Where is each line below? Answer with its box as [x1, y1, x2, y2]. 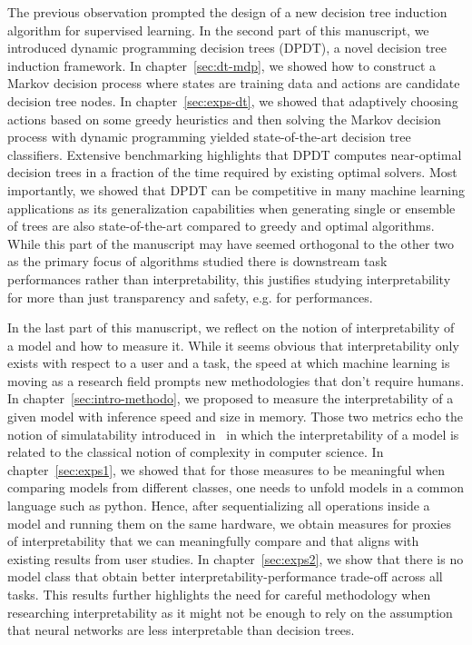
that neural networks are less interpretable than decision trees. [7, 620, 355, 640]
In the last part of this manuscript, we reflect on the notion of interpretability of [7, 318, 455, 337]
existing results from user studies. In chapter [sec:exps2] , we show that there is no [7, 549, 464, 568]
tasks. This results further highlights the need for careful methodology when [7, 585, 431, 603]
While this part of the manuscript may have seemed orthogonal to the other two [7, 233, 454, 253]
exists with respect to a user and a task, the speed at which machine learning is [7, 353, 450, 372]
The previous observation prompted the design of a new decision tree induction [7, 3, 447, 21]
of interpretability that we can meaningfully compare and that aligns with [7, 531, 419, 551]
